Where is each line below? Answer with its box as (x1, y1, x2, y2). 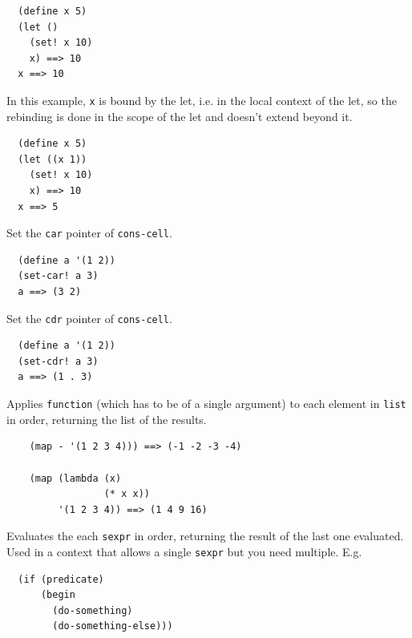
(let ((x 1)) (18, 153, 87, 165)
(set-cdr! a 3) (18, 355, 99, 367)
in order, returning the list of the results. (6, 410, 207, 427)
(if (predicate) (18, 573, 104, 585)
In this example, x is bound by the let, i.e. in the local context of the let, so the (6, 91, 397, 108)
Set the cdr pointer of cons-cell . (6, 309, 172, 326)
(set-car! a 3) (18, 270, 99, 282)
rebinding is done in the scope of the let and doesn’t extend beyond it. (6, 107, 353, 124)
